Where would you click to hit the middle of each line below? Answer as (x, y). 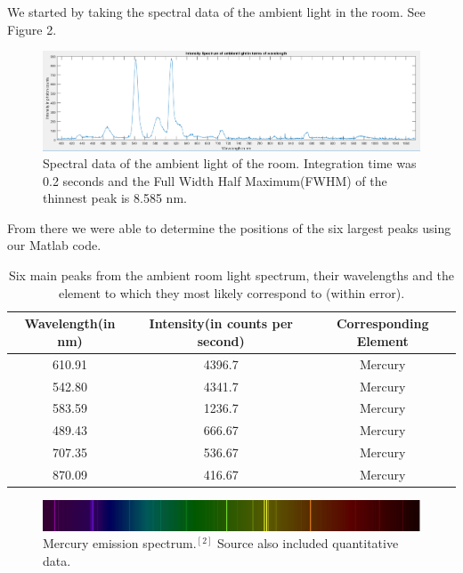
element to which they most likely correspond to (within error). (231, 292)
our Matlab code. (54, 245)
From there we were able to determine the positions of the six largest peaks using (229, 227)
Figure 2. (32, 29)
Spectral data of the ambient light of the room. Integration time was (230, 163)
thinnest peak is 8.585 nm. (115, 198)
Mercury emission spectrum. (120, 543)
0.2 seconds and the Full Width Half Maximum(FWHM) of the (215, 180)
